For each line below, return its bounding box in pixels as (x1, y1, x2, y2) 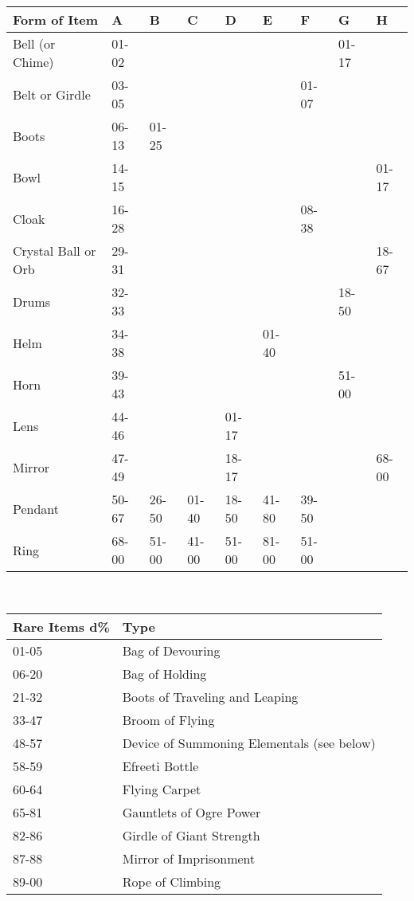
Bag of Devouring (122, 640, 221, 660)
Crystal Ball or (13, 241, 96, 260)
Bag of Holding (122, 664, 207, 683)
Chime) (13, 53, 54, 71)
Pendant (13, 499, 60, 518)
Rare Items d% (13, 617, 110, 636)
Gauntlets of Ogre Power (122, 802, 261, 821)
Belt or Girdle (13, 84, 91, 104)
